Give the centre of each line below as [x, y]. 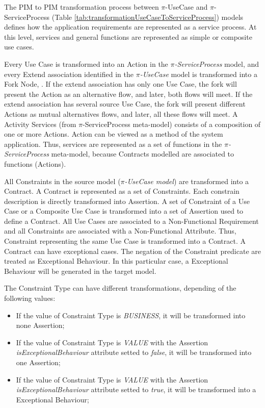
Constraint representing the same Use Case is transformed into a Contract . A [125, 241]
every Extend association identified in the [69, 74]
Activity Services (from [40, 124]
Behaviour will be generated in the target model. [80, 271]
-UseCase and [187, 7]
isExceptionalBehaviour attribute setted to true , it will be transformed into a [136, 389]
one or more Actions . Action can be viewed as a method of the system [114, 134]
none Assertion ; [40, 325]
